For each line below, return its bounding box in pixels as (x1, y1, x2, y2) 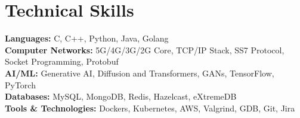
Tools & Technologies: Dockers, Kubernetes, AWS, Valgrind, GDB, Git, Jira (5, 101, 295, 114)
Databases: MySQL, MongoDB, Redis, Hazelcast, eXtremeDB (5, 90, 237, 103)
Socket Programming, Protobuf (5, 55, 119, 68)
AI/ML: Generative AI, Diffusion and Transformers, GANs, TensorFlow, (5, 66, 274, 79)
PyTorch (5, 78, 36, 91)
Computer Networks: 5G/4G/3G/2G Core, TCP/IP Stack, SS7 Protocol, (5, 43, 284, 56)
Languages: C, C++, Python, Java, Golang (5, 32, 169, 44)
